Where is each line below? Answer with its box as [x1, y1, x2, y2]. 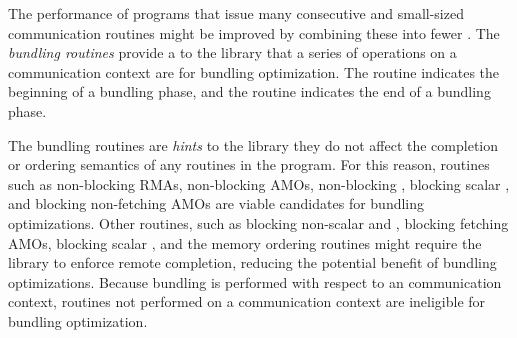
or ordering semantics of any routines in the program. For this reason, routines [8, 154, 490, 175]
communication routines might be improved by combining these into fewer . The [8, 22, 500, 43]
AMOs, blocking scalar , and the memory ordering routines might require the [8, 232, 482, 253]
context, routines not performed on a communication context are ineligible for [8, 291, 486, 312]
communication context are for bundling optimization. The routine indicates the [8, 61, 500, 82]
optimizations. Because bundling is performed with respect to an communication [8, 271, 502, 292]
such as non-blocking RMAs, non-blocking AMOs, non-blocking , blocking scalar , [8, 173, 510, 194]
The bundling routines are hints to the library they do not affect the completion [8, 134, 499, 155]
